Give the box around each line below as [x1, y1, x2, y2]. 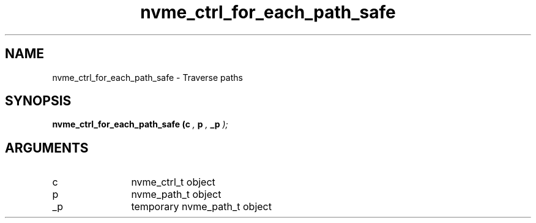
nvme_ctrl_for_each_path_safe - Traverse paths [52, 72, 243, 83]
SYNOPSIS [5, 93, 72, 109]
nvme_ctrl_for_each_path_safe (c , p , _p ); [52, 119, 228, 130]
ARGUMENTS [5, 140, 89, 156]
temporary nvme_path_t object [131, 200, 272, 213]
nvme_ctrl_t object [131, 176, 215, 189]
